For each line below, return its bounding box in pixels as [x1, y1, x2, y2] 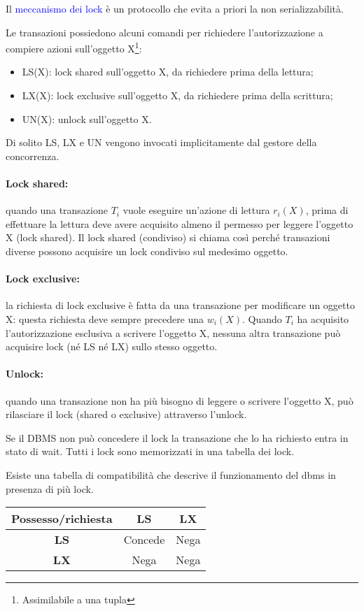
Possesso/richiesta [11, 510, 113, 527]
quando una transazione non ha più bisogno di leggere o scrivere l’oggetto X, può [6, 393, 353, 408]
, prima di [305, 203, 349, 217]
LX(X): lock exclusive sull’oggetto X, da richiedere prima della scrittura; [22, 88, 333, 103]
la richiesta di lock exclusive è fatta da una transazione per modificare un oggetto [6, 298, 355, 312]
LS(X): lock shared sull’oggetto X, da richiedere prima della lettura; [22, 64, 314, 79]
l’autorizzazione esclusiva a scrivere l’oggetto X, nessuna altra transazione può [6, 325, 341, 340]
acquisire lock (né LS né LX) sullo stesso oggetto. [6, 339, 218, 354]
